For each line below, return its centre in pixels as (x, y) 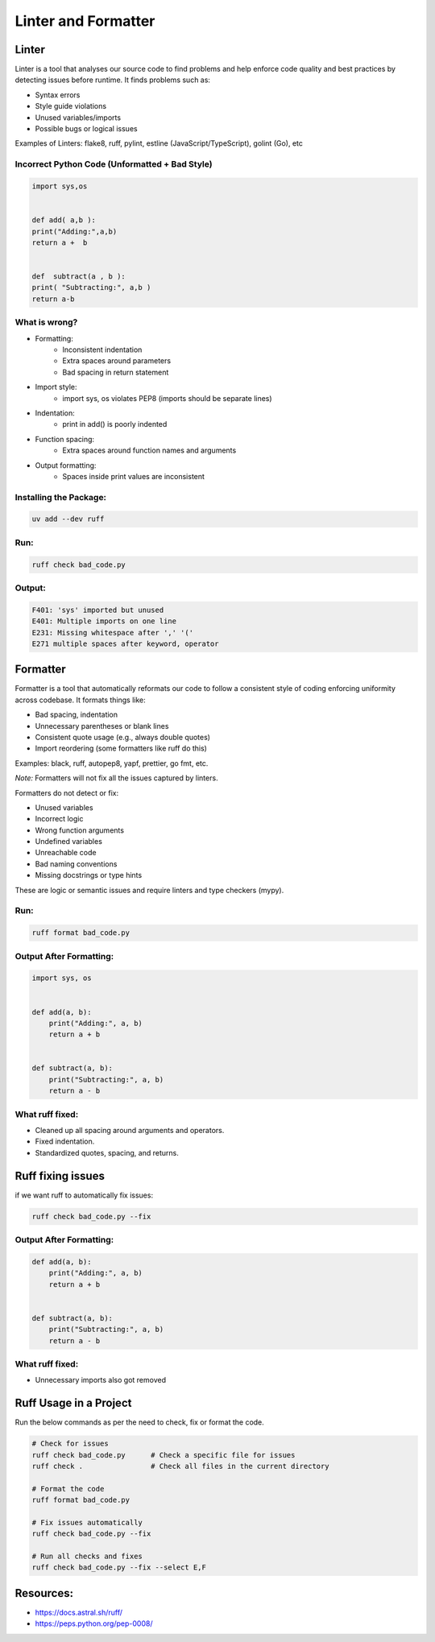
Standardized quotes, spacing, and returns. (107, 1152)
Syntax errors (58, 95)
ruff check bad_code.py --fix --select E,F (119, 1568)
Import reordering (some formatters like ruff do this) (121, 748)
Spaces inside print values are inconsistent (134, 476)
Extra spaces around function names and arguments (149, 450)
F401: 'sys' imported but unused (98, 610)
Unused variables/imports (78, 118)
